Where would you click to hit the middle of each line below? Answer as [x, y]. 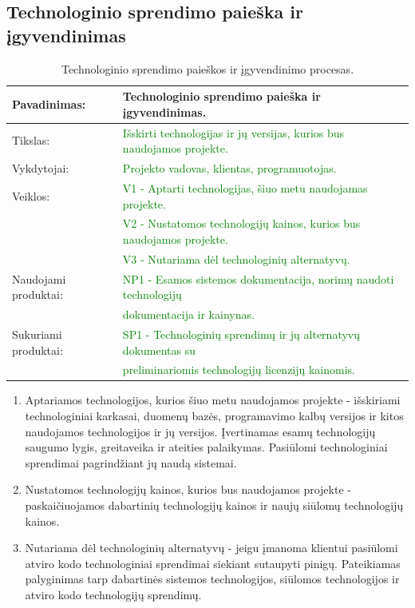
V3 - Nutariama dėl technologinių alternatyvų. [236, 258]
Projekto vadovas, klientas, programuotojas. [229, 168]
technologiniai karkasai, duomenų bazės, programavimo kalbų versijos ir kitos [214, 416]
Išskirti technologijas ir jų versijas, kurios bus [233, 132]
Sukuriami [37, 334]
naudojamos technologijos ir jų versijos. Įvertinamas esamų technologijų [200, 431]
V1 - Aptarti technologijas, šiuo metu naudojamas [245, 187]
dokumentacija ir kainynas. [188, 314]
